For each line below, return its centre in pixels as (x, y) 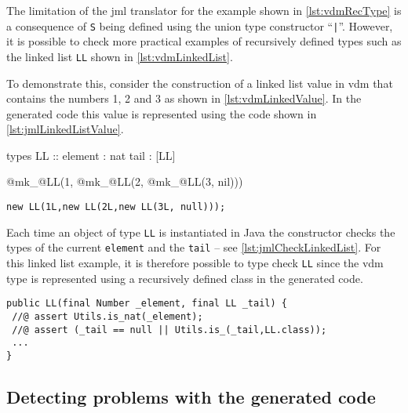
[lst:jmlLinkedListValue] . (65, 129)
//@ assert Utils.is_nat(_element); (107, 316)
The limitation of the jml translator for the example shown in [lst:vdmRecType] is (204, 10)
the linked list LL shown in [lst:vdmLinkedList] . (120, 56)
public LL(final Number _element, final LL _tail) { (147, 304)
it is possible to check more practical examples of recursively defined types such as (204, 41)
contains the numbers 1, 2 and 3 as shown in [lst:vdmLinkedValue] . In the (184, 98)
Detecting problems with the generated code (191, 396)
